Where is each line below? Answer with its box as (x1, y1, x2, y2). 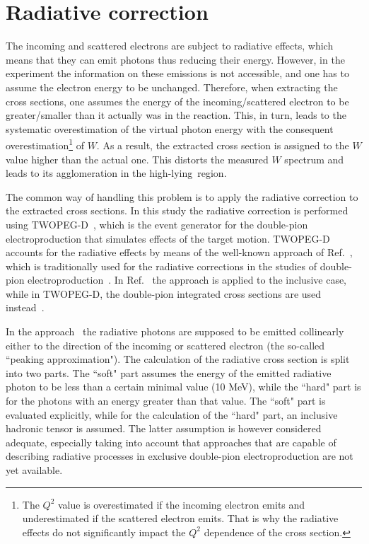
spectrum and (284, 151, 344, 166)
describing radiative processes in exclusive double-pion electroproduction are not (6, 448, 353, 463)
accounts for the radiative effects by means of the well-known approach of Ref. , (6, 245, 353, 260)
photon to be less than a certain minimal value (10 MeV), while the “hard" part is (6, 379, 361, 394)
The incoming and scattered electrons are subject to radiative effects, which (6, 38, 334, 53)
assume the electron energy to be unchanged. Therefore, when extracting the (6, 79, 338, 94)
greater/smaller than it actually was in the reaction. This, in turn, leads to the (6, 108, 346, 122)
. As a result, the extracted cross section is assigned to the (96, 137, 349, 152)
